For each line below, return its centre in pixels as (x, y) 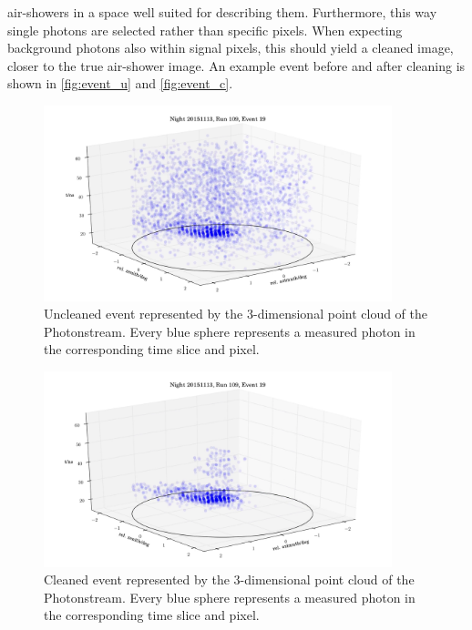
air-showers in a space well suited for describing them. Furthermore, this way (222, 12)
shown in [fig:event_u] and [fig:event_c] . (120, 83)
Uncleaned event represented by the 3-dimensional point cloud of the (236, 314)
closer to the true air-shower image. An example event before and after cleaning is (236, 65)
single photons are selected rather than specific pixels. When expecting (205, 30)
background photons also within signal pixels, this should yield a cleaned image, (231, 48)
